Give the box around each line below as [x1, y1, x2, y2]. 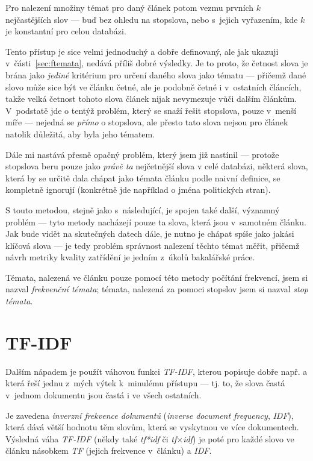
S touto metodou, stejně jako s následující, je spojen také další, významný [5, 203, 280, 216]
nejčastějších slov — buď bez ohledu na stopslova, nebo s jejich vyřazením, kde [5, 13, 298, 25]
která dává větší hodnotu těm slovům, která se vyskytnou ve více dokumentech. [5, 421, 299, 433]
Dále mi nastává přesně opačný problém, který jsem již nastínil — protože [5, 148, 279, 160]
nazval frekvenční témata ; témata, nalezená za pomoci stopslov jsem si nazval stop [5, 283, 309, 295]
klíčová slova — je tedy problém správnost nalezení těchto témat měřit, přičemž [5, 239, 300, 251]
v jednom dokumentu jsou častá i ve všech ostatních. [5, 388, 202, 401]
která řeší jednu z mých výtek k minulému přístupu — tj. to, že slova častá [5, 377, 285, 389]
